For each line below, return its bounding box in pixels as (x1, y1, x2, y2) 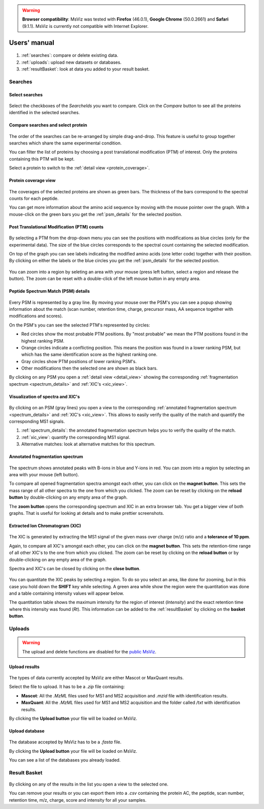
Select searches (9, 92, 43, 97)
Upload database (9, 728, 45, 734)
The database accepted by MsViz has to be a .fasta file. (9, 739, 122, 745)
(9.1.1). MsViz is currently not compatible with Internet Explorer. (22, 23, 149, 29)
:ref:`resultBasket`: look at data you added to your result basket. (21, 66, 150, 72)
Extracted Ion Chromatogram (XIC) (9, 523, 82, 529)
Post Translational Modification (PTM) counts (9, 224, 104, 230)
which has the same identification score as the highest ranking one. (21, 351, 157, 357)
